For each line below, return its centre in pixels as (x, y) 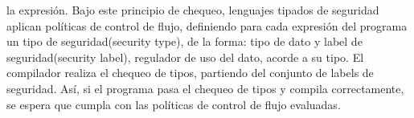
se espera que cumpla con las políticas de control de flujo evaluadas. (174, 104)
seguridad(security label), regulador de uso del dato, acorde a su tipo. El (185, 57)
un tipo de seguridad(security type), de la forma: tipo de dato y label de (184, 41)
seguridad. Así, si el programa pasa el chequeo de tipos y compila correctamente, (205, 88)
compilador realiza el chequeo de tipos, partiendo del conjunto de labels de (190, 73)
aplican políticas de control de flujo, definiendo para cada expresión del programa (207, 25)
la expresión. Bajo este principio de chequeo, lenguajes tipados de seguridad (193, 10)
